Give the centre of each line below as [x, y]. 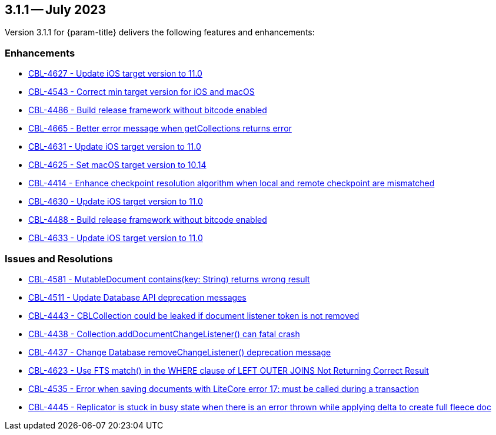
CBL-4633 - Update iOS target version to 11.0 [116, 238]
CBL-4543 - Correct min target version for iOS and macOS [142, 92]
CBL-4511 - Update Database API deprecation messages [137, 297]
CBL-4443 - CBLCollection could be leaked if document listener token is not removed [194, 315]
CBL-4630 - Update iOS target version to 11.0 [116, 202]
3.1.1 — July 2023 [56, 10]
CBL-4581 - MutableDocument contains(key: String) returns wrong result [169, 279]
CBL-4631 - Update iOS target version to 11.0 [115, 147]
